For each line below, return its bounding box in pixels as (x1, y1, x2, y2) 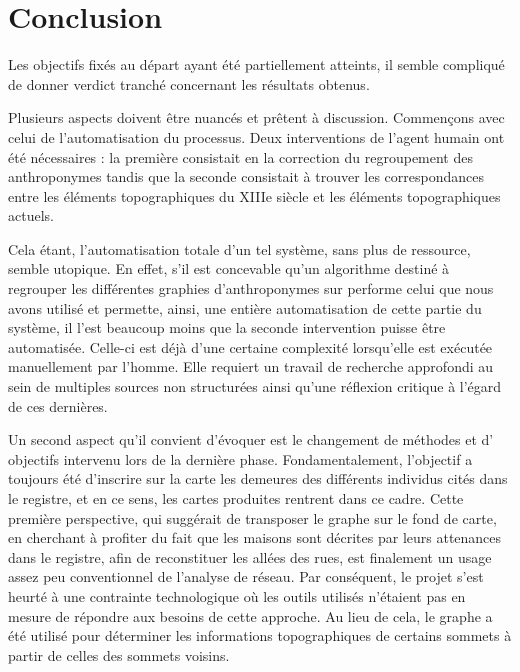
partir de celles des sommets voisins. (8, 644, 230, 665)
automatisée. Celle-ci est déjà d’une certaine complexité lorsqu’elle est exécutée (8, 336, 493, 357)
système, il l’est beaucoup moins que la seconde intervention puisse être (8, 317, 446, 338)
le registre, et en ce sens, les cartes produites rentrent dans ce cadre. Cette (8, 488, 464, 508)
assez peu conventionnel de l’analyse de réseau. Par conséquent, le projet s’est (8, 566, 484, 587)
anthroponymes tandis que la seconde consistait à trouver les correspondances (8, 166, 485, 187)
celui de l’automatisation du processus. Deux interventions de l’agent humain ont (8, 126, 505, 147)
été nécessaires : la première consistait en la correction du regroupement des (8, 146, 473, 167)
